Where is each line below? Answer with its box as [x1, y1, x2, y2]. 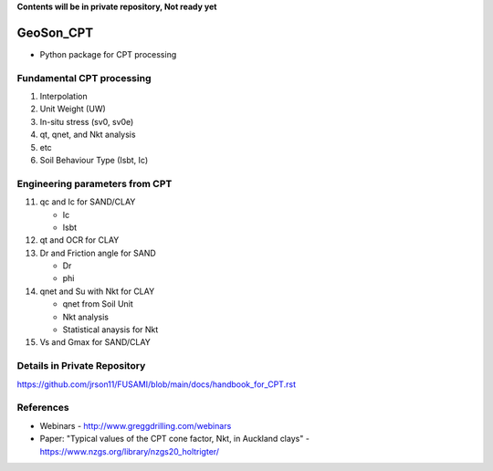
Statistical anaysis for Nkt [62, 324, 159, 335]
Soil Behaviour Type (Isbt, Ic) [39, 155, 149, 165]
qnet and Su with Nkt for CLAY [39, 286, 155, 297]
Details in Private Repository [16, 360, 146, 372]
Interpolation [39, 91, 88, 102]
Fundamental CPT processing [16, 71, 152, 84]
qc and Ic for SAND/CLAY [39, 196, 136, 207]
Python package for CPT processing [39, 48, 177, 59]
